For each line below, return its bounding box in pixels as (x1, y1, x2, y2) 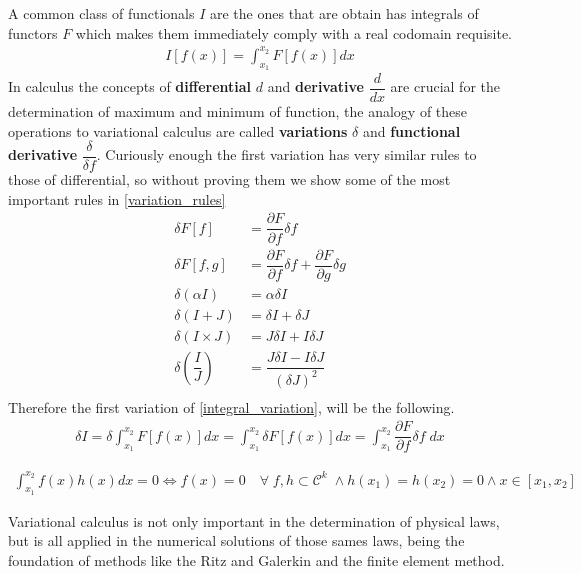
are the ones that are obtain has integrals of (209, 3, 479, 23)
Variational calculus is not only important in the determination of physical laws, (8, 510, 500, 531)
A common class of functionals (8, 3, 195, 23)
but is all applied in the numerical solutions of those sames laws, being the (8, 530, 465, 551)
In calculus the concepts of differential (8, 76, 252, 97)
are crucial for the (390, 76, 500, 97)
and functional (362, 120, 461, 141)
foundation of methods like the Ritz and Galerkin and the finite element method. (8, 549, 505, 570)
